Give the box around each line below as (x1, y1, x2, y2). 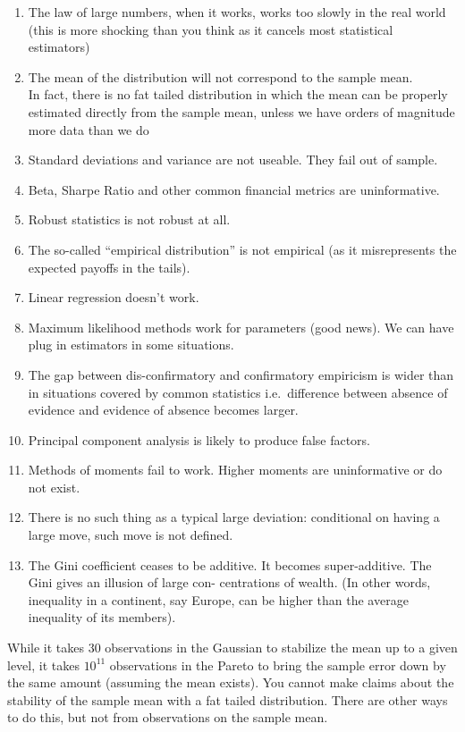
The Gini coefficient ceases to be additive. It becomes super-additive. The (28, 555, 432, 574)
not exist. (28, 477, 80, 496)
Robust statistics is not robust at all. (28, 210, 231, 229)
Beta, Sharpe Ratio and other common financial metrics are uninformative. (28, 180, 440, 198)
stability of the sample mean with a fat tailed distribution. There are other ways (7, 690, 448, 709)
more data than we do (28, 120, 149, 139)
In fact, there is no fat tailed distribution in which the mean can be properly (28, 85, 448, 104)
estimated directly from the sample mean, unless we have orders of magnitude (28, 102, 455, 121)
